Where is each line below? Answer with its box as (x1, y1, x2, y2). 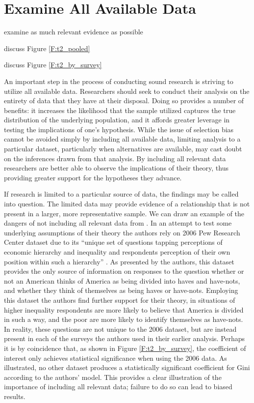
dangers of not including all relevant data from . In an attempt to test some (4, 218, 232, 228)
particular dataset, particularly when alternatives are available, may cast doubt (4, 144, 242, 154)
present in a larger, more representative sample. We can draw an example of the (4, 208, 245, 218)
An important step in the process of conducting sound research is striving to (4, 76, 233, 86)
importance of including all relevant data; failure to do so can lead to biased (4, 381, 232, 392)
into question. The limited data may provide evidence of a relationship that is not (4, 199, 250, 209)
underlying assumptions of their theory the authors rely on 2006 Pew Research (4, 227, 240, 237)
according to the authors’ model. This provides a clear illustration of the (4, 372, 222, 382)
